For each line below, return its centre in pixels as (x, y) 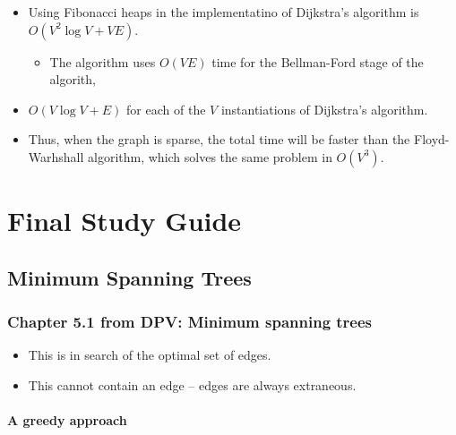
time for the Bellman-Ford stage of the (318, 61)
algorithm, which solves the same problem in (210, 156)
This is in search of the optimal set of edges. (150, 355)
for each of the (166, 109)
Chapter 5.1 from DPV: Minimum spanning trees (190, 322)
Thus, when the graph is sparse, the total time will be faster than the (219, 139)
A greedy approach (67, 420)
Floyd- (432, 139)
